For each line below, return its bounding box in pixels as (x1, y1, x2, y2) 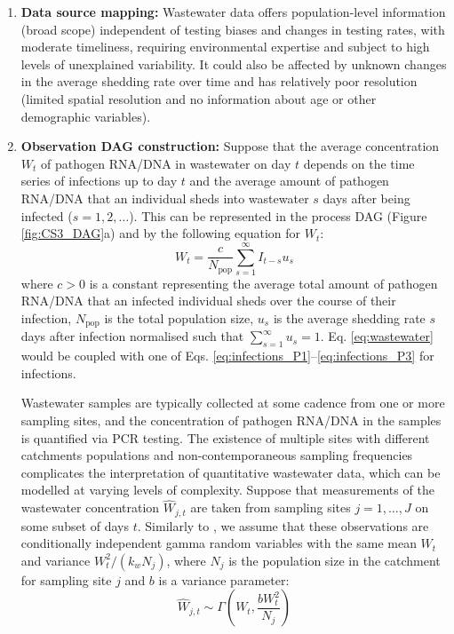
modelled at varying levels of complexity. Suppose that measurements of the (20, 480, 434, 499)
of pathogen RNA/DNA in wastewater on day (41, 154, 291, 172)
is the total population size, (104, 309, 254, 328)
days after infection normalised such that (20, 327, 244, 345)
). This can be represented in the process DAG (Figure (129, 206, 427, 225)
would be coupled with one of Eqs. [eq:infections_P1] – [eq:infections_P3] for (20, 346, 434, 365)
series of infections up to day (20, 171, 178, 190)
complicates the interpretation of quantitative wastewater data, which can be (20, 463, 441, 481)
